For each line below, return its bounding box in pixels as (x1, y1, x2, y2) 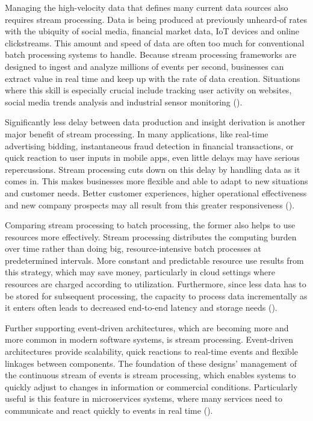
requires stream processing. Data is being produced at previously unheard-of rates (5, 13, 307, 25)
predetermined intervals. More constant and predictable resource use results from (5, 254, 304, 266)
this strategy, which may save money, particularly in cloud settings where (5, 266, 275, 278)
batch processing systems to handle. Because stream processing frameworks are (5, 48, 297, 61)
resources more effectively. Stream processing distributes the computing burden (5, 230, 297, 243)
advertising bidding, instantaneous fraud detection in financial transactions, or (5, 139, 294, 152)
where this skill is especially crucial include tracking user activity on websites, (5, 84, 292, 96)
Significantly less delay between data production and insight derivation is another (5, 116, 306, 128)
